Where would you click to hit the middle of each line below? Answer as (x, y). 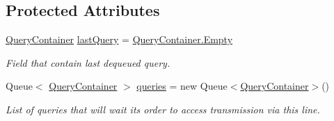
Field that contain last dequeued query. (88, 62)
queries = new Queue (182, 86)
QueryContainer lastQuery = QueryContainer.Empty (119, 39)
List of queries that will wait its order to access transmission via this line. (163, 109)
